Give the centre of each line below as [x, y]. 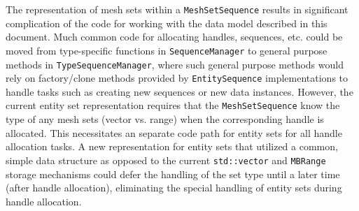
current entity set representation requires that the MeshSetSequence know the [173, 105]
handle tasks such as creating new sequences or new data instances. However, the [179, 91]
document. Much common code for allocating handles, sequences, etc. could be [174, 37]
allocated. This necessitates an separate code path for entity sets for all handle [174, 132]
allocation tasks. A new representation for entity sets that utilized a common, [172, 146]
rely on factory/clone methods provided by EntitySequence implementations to [177, 78]
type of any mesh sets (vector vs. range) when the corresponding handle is [165, 119]
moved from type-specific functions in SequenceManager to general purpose [167, 50]
